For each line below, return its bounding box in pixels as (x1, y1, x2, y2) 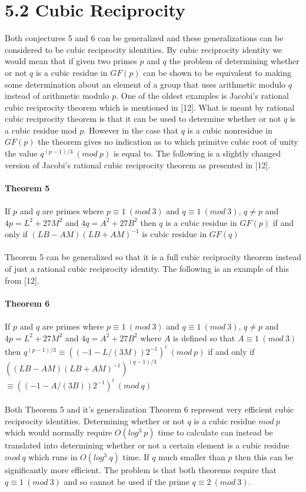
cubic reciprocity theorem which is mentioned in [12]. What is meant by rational (5, 101, 295, 113)
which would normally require (5, 426, 112, 438)
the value (5, 147, 38, 159)
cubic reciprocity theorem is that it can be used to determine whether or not (5, 112, 281, 125)
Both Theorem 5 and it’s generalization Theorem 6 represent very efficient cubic (5, 403, 294, 415)
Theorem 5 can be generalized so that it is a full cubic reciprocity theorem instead (5, 251, 301, 263)
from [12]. (5, 274, 39, 286)
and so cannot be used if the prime (64, 475, 189, 487)
